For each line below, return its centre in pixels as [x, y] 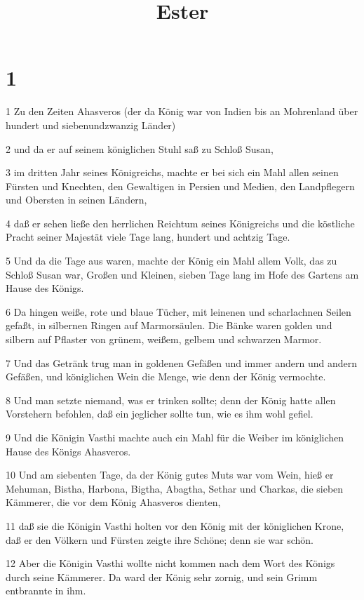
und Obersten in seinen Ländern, [76, 200]
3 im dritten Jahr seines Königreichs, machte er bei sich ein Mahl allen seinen [172, 172]
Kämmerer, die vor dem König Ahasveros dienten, [113, 502]
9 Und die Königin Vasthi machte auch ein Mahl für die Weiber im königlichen [175, 437]
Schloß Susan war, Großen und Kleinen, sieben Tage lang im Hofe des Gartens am [182, 274]
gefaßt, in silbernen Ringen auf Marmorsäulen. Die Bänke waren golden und [169, 325]
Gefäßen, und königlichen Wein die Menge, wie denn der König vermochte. [166, 376]
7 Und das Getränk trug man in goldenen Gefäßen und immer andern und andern [182, 362]
